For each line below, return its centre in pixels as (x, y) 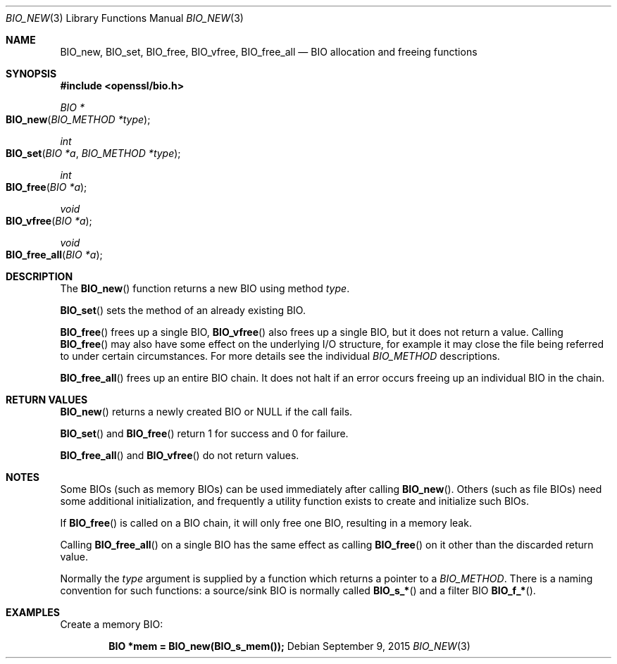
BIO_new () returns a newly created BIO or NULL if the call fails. (206, 412)
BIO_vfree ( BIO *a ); (49, 221)
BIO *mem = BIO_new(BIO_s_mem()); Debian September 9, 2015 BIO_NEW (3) (289, 646)
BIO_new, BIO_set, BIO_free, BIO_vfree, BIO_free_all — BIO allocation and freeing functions (269, 52)
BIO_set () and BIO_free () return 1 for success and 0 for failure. (204, 433)
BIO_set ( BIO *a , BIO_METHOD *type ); (93, 153)
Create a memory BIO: (112, 624)
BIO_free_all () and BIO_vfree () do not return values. (180, 455)
